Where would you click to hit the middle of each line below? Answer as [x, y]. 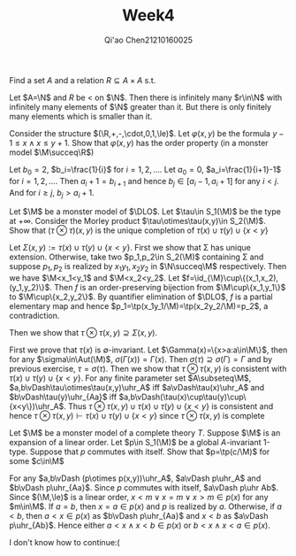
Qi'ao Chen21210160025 [148, 40]
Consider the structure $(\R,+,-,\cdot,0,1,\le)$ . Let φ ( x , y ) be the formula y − [147, 133]
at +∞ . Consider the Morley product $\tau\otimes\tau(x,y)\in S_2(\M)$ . [138, 221]
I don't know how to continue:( [65, 543]
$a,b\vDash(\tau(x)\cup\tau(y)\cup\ [182, 397]
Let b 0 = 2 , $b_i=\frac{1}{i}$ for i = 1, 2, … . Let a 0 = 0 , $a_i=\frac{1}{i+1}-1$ [145, 170]
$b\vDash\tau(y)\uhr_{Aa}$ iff [63, 397]
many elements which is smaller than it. [81, 116]
